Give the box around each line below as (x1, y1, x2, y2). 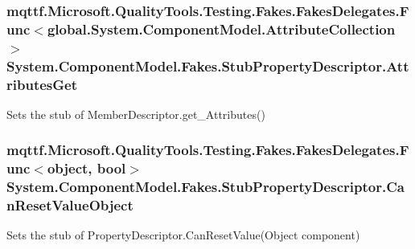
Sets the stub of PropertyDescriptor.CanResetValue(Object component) (6, 227, 360, 243)
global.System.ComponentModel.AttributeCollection (47, 18, 396, 39)
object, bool (47, 158, 126, 178)
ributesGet (6, 74, 77, 94)
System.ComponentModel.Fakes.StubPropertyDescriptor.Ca (6, 177, 405, 197)
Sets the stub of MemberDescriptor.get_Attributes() (6, 105, 265, 122)
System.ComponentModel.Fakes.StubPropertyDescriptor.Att (6, 55, 409, 76)
